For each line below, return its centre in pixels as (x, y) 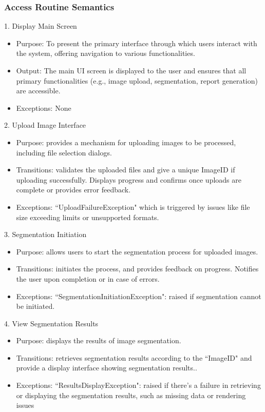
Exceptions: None (44, 107)
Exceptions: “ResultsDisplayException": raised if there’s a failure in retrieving (138, 385)
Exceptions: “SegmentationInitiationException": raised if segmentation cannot (139, 296)
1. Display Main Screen (41, 26)
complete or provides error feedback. (73, 190)
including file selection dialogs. (64, 152)
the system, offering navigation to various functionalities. (106, 53)
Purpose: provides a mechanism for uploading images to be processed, (126, 142)
